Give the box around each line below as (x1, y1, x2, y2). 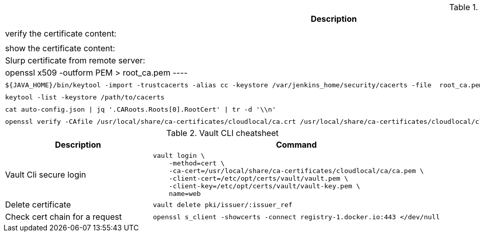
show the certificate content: (5, 43, 116, 53)
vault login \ (153, 152, 205, 159)
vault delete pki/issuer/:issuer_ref (153, 200, 293, 209)
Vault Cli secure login (5, 170, 87, 180)
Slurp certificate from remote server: (5, 55, 146, 65)
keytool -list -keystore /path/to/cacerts (5, 93, 165, 101)
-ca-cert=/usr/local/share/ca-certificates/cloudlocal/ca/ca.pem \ (168, 167, 424, 175)
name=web (168, 190, 201, 197)
